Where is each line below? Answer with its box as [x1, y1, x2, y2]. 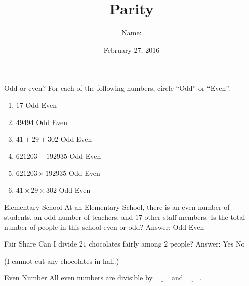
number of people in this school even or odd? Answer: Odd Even [4, 221, 204, 232]
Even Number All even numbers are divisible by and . [4, 272, 202, 283]
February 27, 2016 [103, 44, 160, 55]
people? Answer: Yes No [170, 238, 245, 249]
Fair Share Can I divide [4, 238, 77, 249]
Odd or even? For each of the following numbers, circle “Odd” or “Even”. [4, 83, 230, 93]
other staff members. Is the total [144, 212, 245, 222]
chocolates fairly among [89, 238, 162, 249]
